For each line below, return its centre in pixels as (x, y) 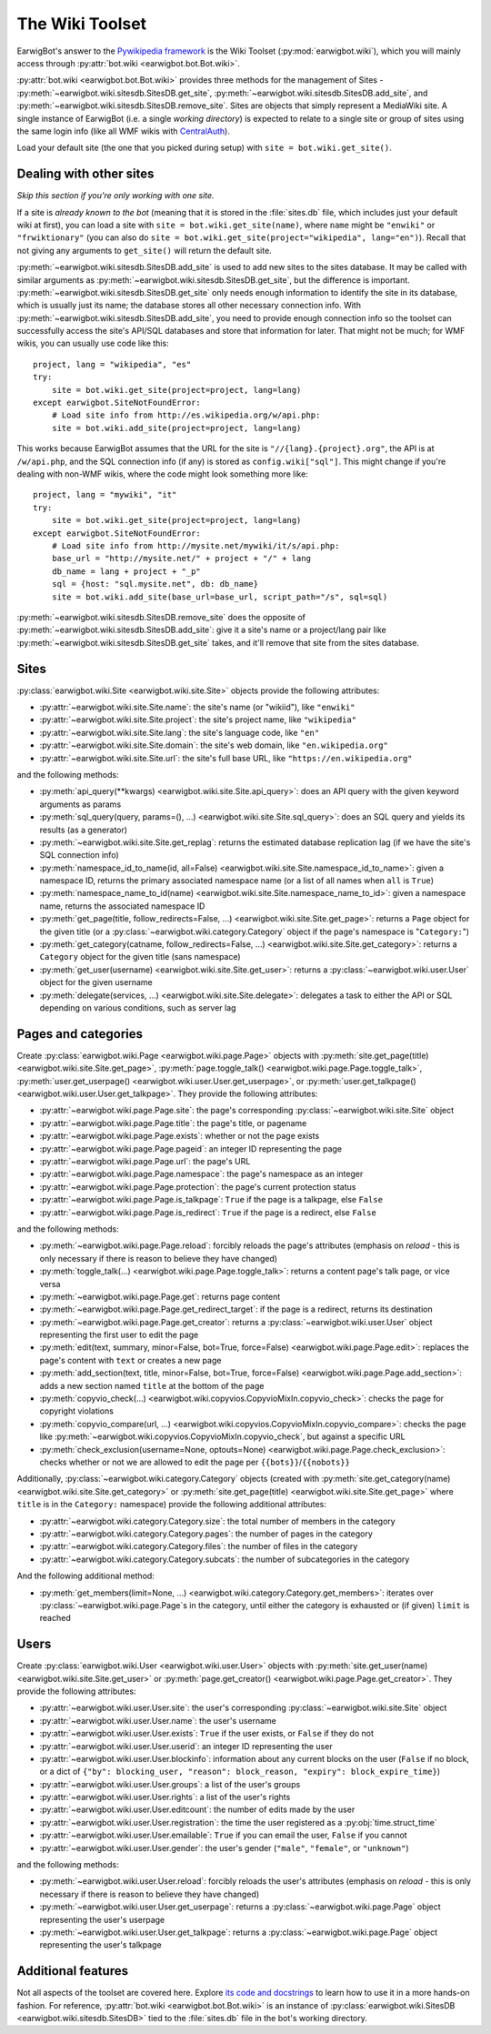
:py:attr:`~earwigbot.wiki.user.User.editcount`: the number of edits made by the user (197, 1809)
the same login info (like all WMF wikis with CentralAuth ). (124, 131)
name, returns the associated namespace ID (122, 906)
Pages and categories (80, 1034)
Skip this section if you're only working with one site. (115, 196)
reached (55, 1618)
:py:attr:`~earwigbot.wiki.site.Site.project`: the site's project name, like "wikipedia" (198, 720)
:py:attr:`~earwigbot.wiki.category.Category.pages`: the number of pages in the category (206, 1534)
